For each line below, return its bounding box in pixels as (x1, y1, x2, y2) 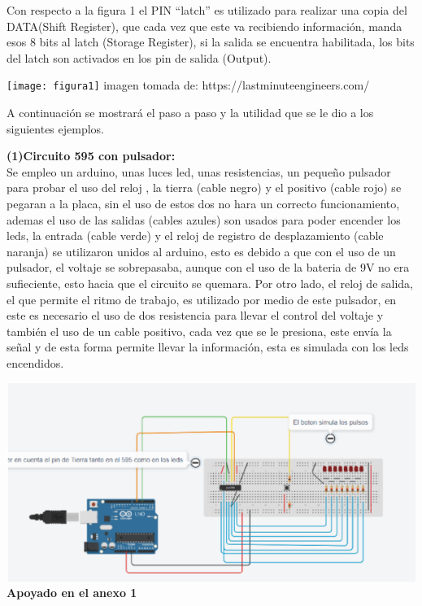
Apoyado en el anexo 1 (7, 584, 137, 601)
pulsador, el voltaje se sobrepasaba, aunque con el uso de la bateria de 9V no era (7, 259, 410, 276)
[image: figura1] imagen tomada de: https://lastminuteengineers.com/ (7, 76, 370, 94)
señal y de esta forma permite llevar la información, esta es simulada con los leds (7, 338, 409, 355)
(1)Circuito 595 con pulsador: (7, 147, 176, 164)
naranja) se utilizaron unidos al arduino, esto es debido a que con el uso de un (7, 242, 396, 259)
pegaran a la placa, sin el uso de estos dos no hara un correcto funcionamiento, (7, 195, 400, 211)
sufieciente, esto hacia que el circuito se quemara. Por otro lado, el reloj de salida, (7, 274, 413, 291)
